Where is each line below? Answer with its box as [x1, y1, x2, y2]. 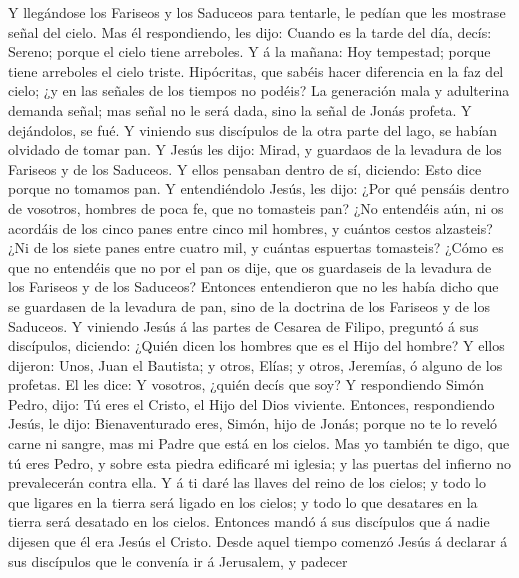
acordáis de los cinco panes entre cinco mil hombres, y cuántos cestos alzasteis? [8, 217, 493, 238]
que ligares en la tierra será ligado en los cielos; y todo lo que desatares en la [8, 491, 478, 512]
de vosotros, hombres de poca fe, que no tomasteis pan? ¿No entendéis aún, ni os [8, 197, 504, 218]
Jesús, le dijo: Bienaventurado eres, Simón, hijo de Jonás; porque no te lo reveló [8, 413, 498, 434]
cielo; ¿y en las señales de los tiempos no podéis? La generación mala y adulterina [8, 80, 510, 101]
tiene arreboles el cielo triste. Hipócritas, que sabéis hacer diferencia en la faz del [8, 60, 504, 81]
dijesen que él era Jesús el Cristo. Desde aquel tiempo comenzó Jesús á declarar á [8, 531, 508, 552]
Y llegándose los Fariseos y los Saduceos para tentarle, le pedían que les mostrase [8, 2, 506, 22]
